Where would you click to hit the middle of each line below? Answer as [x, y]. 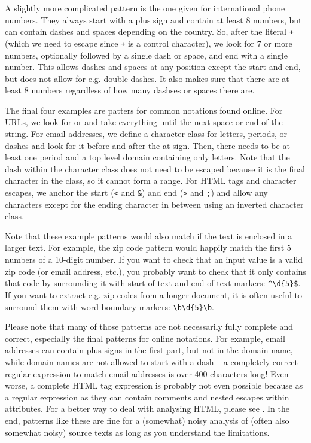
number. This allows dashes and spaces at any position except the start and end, [153, 67]
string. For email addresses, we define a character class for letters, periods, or [146, 134]
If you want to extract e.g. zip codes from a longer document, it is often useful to [153, 294]
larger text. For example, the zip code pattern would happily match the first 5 [148, 248]
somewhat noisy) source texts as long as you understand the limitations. [137, 432]
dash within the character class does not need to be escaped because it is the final [155, 169]
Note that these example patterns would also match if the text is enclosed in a [149, 236]
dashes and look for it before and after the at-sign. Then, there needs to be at [147, 145]
